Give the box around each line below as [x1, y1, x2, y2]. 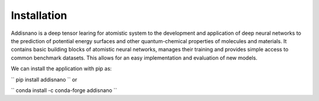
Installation [11, 9, 67, 22]
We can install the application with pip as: [11, 65, 112, 72]
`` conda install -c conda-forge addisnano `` [11, 86, 118, 94]
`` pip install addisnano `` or [11, 76, 77, 83]
